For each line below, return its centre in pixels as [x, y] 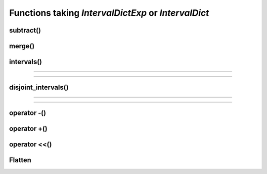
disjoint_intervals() [39, 87]
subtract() [25, 30]
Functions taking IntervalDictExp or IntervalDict [109, 13]
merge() [22, 46]
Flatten [20, 160]
